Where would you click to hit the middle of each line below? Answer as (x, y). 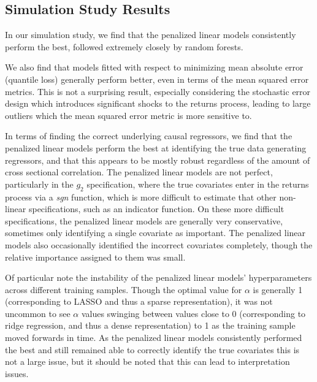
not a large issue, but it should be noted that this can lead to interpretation (147, 361)
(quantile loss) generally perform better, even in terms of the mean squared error (157, 79)
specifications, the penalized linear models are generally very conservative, (144, 220)
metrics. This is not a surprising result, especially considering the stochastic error (158, 91)
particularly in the (39, 184)
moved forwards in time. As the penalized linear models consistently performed (154, 338)
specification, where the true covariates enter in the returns (198, 184)
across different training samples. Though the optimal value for (124, 289)
